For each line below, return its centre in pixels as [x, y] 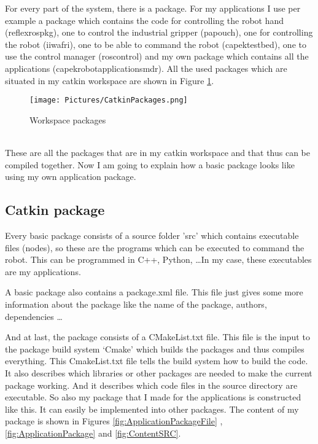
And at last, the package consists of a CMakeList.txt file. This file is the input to [157, 337]
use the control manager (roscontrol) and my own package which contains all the [157, 56]
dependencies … [34, 316]
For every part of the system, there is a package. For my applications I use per [153, 8]
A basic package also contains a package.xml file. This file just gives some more [154, 292]
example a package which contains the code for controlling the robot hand [145, 20]
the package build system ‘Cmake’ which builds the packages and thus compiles [155, 349]
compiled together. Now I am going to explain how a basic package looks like [150, 164]
